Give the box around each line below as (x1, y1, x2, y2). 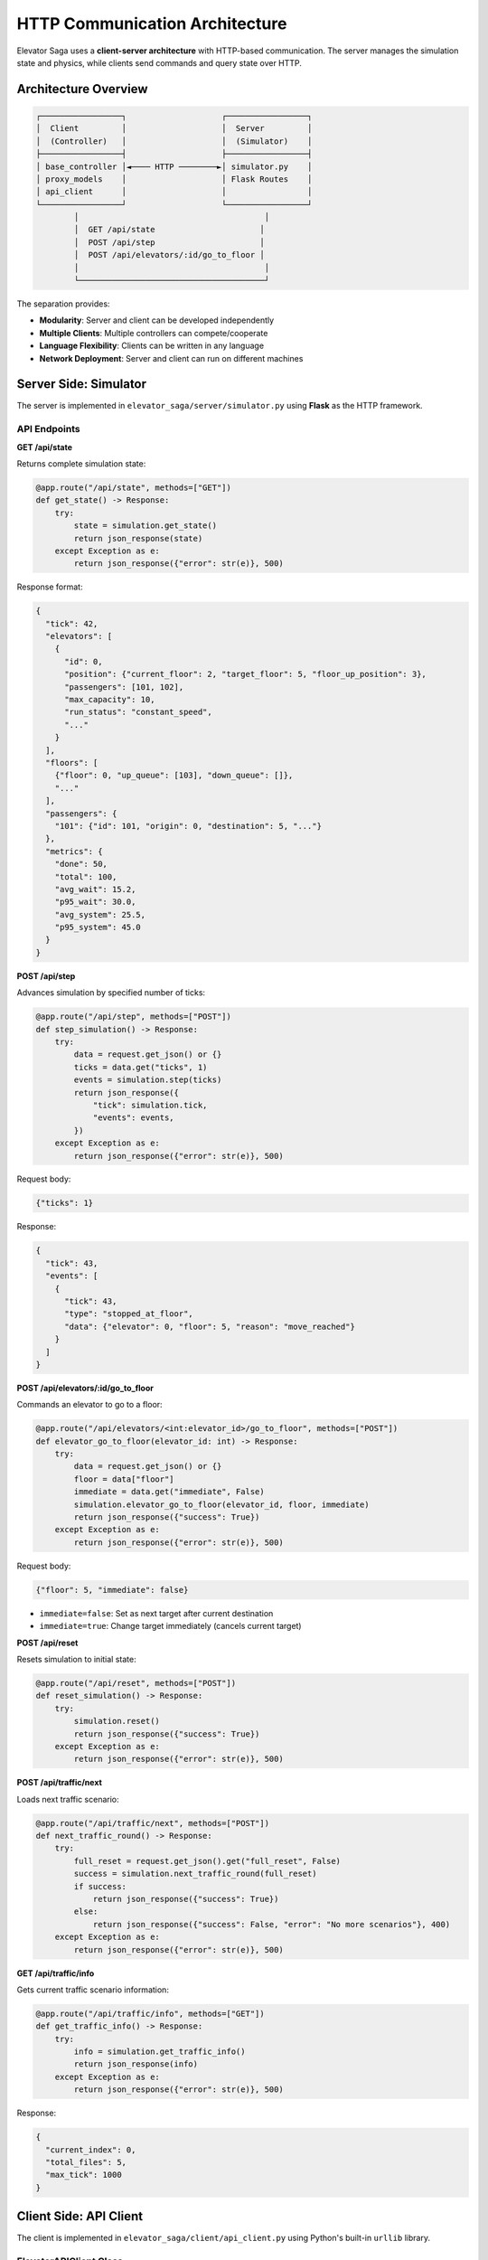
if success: (73, 1881, 127, 1891)
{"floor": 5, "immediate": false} (35, 1585, 189, 1595)
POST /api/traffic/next (16, 1777, 103, 1788)
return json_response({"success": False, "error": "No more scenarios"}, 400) (92, 1919, 451, 1929)
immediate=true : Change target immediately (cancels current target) (39, 1621, 302, 1632)
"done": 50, (54, 859, 108, 870)
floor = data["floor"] (73, 1474, 175, 1484)
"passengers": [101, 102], (64, 682, 184, 692)
